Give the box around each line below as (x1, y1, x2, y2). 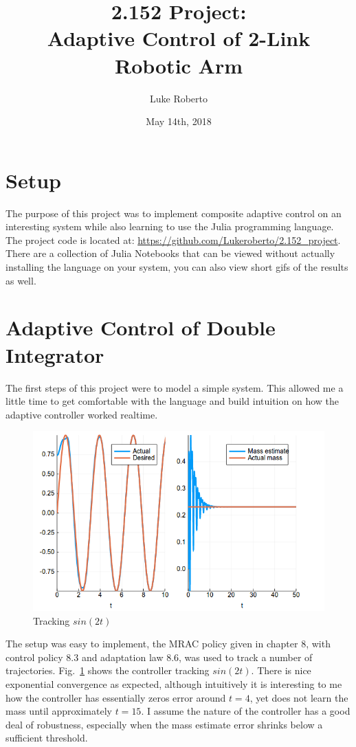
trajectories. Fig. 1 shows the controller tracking (5, 663, 210, 678)
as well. (5, 273, 36, 287)
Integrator (5, 340, 104, 368)
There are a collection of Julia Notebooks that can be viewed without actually (5, 246, 335, 260)
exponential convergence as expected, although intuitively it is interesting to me (5, 677, 342, 691)
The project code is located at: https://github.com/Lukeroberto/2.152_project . (5, 232, 341, 247)
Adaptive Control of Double (5, 313, 276, 342)
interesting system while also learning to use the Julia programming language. (5, 219, 334, 234)
